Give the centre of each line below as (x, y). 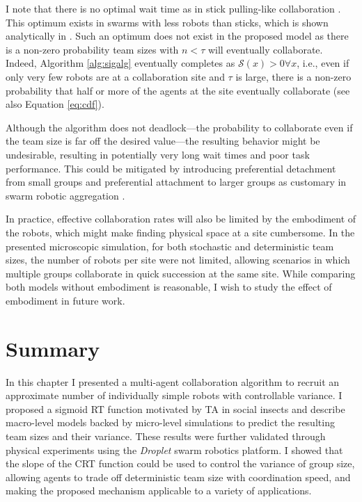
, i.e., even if (323, 63)
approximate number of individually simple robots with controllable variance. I (174, 395)
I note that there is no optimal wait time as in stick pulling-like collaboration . (173, 8)
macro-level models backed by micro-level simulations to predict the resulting (170, 422)
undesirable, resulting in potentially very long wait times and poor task (158, 154)
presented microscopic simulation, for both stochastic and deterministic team (170, 246)
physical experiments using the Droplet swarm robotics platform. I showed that (174, 450)
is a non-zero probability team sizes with (92, 49)
